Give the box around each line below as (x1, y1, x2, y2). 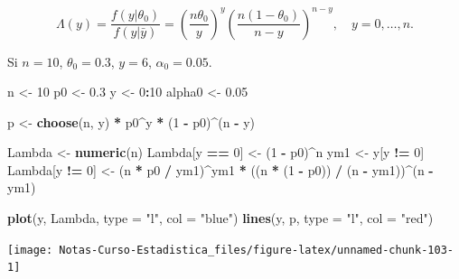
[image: (7, 243, 53, 256)
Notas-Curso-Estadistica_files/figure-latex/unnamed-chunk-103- (59, 243, 454, 256)
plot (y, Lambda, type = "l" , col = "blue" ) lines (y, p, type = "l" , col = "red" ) (7, 209, 434, 228)
